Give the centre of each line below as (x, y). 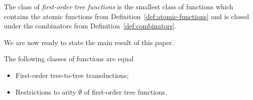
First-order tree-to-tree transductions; (72, 75)
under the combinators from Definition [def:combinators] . (90, 26)
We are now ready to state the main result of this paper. (89, 42)
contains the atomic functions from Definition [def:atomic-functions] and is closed (126, 16)
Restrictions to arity (46, 91)
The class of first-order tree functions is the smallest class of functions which (119, 6)
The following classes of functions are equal (69, 59)
